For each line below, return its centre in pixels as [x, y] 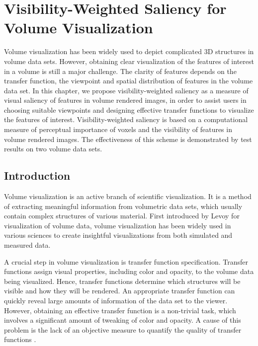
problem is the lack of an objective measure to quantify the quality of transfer [123, 329]
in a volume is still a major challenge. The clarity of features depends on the [120, 71]
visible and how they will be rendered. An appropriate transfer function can [120, 291]
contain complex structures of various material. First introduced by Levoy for [122, 216]
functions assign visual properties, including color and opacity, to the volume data [129, 271]
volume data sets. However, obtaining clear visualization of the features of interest [129, 61]
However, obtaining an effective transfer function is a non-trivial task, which [120, 310]
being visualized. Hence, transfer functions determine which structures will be [122, 281]
